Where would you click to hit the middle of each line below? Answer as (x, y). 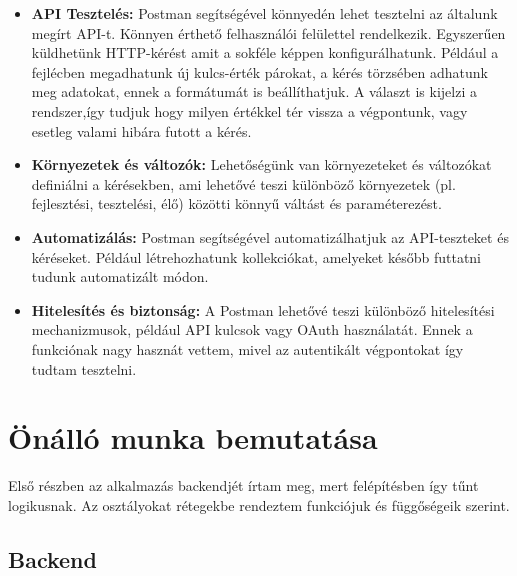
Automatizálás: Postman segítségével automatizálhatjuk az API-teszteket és (270, 236)
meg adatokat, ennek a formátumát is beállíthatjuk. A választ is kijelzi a (254, 91)
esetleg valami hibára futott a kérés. (141, 130)
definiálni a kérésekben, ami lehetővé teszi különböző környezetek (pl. (243, 183)
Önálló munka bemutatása (193, 437)
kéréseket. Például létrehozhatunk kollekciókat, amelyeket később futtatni (256, 256)
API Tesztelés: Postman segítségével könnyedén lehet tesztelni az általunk (264, 13)
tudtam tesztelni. (84, 368)
